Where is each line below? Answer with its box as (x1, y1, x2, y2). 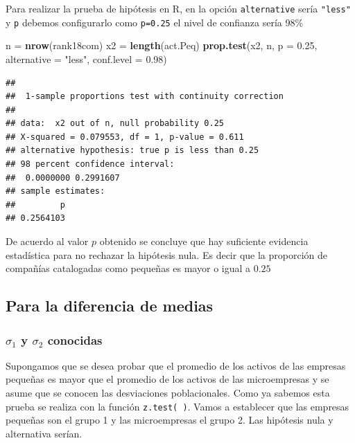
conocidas (47, 331, 103, 348)
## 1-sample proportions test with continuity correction (6, 91, 284, 102)
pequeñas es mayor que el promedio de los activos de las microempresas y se (6, 372, 329, 386)
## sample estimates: (6, 186, 105, 197)
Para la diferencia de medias (6, 295, 214, 316)
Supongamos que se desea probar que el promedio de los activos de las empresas (6, 358, 346, 372)
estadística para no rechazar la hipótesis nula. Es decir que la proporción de (6, 247, 327, 262)
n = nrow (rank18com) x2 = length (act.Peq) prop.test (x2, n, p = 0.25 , (6, 38, 318, 53)
